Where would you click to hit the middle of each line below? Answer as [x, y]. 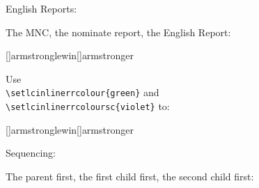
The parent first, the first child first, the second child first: [130, 176]
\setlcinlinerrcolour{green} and [83, 92]
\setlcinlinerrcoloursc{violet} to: [88, 106]
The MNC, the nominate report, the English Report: [118, 32]
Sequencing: [31, 153]
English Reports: [41, 8]
